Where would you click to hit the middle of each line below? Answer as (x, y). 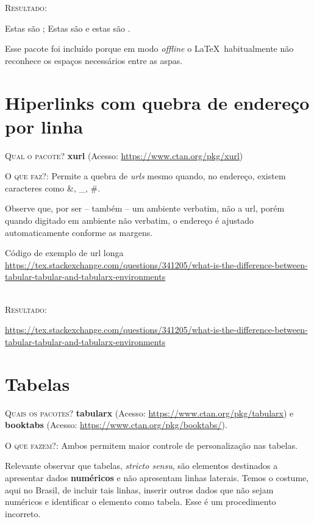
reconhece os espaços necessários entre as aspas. (94, 60)
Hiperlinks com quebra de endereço (157, 102)
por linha (44, 126)
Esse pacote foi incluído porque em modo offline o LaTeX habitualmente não (149, 48)
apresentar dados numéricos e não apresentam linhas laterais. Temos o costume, (157, 477)
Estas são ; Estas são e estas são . (68, 28)
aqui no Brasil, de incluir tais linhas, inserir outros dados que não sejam (139, 489)
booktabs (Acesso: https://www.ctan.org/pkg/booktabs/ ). (116, 425)
